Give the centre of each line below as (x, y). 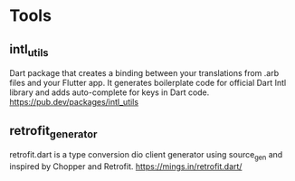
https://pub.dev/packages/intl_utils (74, 102)
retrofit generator (53, 132)
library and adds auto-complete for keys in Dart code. (109, 92)
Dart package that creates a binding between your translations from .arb (144, 73)
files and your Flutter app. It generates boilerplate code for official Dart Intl (148, 83)
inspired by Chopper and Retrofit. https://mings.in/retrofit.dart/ (126, 166)
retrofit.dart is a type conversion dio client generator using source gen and (146, 156)
